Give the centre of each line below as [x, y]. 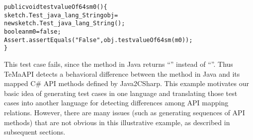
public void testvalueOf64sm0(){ [56, 7]
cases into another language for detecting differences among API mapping [116, 103]
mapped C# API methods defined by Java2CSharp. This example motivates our [127, 83]
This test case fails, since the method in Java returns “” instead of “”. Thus [119, 64]
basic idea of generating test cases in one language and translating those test [121, 93]
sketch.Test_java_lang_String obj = [61, 15]
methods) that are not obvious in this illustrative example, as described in [117, 122]
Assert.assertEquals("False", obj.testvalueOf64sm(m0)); [98, 40]
